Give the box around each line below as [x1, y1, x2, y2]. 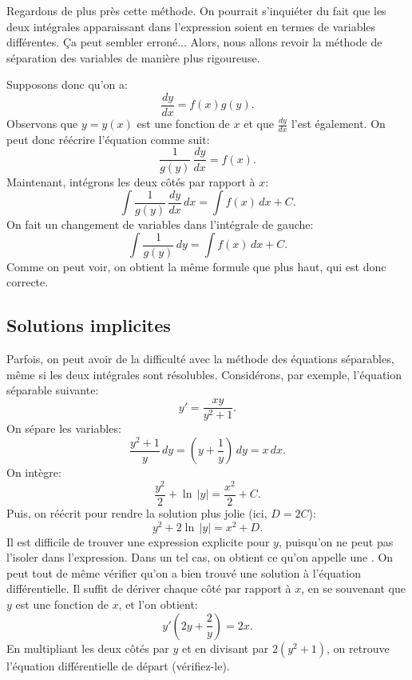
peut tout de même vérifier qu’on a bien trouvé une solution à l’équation [6, 564, 361, 581]
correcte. [6, 274, 49, 290]
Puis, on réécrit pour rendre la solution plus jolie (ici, [6, 505, 267, 521]
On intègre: [6, 464, 61, 481]
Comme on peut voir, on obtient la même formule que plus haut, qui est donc [6, 258, 386, 274]
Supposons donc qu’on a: [6, 76, 128, 93]
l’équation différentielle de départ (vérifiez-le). [6, 657, 230, 674]
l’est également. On [291, 115, 386, 132]
